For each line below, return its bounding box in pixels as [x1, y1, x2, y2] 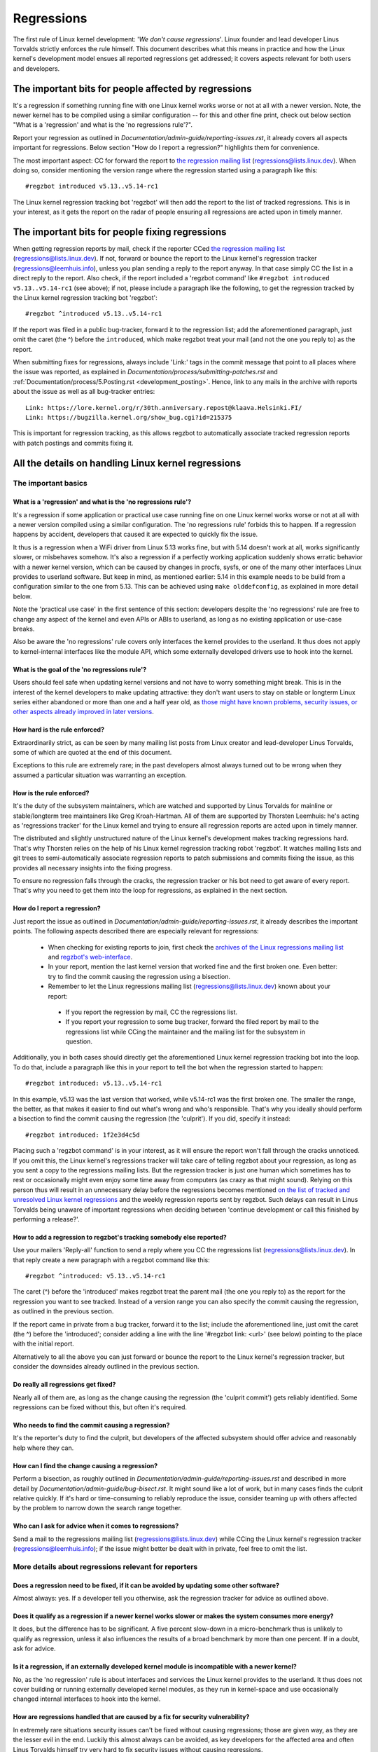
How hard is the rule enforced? [13, 725, 105, 734]
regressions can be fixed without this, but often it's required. [13, 1403, 188, 1411]
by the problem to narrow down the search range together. [13, 1504, 182, 1512]
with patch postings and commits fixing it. [13, 439, 134, 447]
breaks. [13, 624, 35, 633]
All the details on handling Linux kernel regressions [13, 457, 241, 469]
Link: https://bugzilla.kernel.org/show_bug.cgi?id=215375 [25, 413, 232, 421]
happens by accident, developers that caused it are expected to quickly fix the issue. [13, 530, 258, 539]
